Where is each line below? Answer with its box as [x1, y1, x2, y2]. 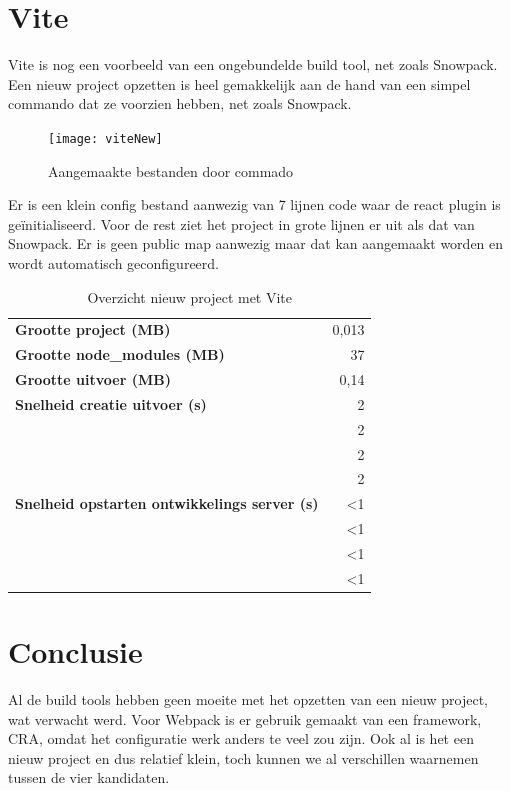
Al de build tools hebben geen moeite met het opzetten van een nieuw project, [8, 689, 488, 710]
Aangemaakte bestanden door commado [48, 160, 294, 181]
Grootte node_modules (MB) [15, 344, 225, 365]
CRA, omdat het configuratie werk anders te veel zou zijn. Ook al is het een [8, 728, 474, 749]
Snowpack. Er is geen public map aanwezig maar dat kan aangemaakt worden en [8, 233, 504, 254]
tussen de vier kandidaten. [8, 767, 170, 788]
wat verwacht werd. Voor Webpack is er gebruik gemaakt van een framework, [8, 708, 482, 729]
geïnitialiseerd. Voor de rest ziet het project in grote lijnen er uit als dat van [8, 213, 475, 234]
